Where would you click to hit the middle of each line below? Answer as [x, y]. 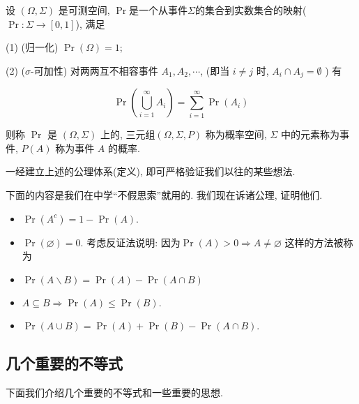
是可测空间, [84, 10]
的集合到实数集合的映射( [251, 10]
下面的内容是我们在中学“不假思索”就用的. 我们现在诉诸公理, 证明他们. [164, 195]
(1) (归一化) [32, 47]
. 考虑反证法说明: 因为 [130, 242]
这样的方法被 [314, 242]
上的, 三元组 [128, 134]
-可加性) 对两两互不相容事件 [94, 70]
